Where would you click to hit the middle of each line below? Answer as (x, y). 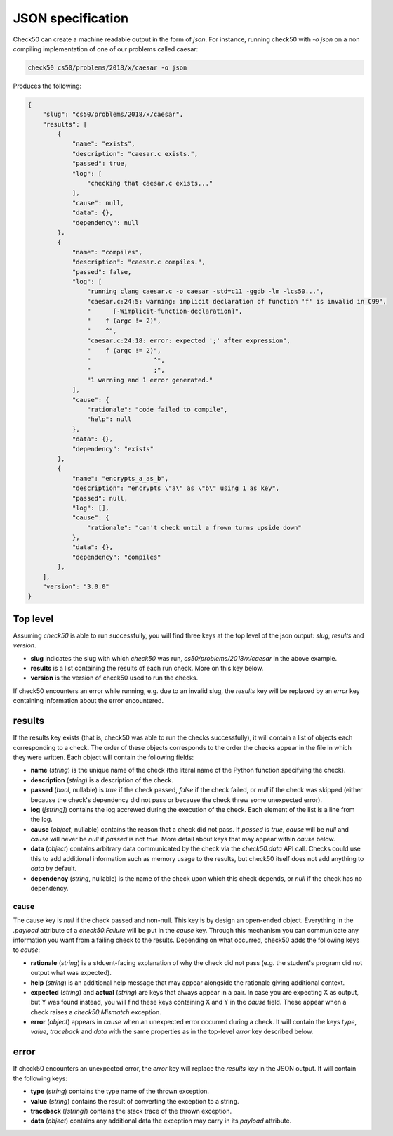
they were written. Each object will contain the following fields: (104, 757)
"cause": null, (98, 203)
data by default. (54, 869)
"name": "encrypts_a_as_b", (120, 478)
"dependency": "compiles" (116, 557)
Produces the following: (47, 86)
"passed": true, (100, 164)
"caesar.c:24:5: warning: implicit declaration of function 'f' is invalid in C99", (237, 301)
